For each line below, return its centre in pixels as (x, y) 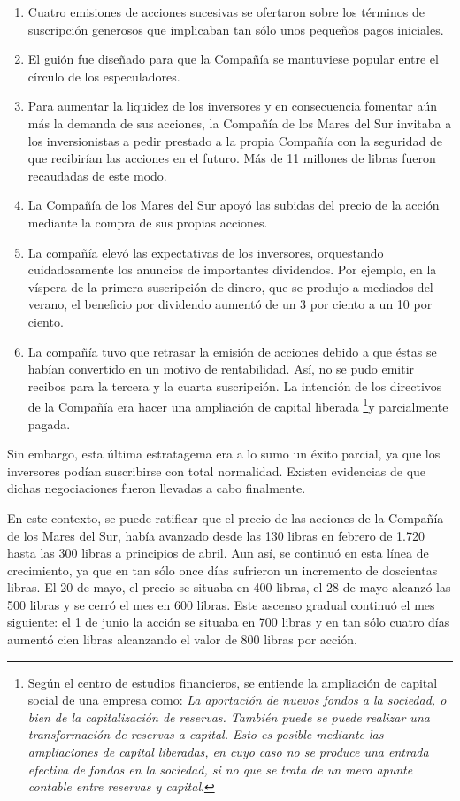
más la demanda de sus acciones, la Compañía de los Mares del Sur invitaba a (240, 123)
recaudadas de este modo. (97, 175)
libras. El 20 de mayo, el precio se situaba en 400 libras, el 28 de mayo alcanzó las (229, 587)
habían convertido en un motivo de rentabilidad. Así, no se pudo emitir (221, 369)
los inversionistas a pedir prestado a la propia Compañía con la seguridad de (235, 140)
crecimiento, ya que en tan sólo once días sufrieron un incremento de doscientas (222, 570)
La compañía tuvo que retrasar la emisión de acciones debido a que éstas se (232, 351)
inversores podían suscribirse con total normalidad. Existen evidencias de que (217, 470)
